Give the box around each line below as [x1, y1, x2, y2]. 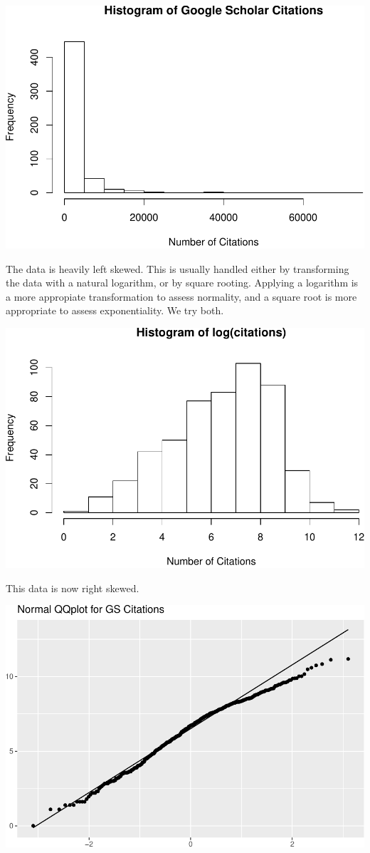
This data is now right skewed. [6, 580, 139, 595]
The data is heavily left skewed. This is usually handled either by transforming [6, 261, 349, 276]
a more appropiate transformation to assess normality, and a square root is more [6, 289, 357, 304]
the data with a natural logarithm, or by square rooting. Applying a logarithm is [6, 275, 359, 290]
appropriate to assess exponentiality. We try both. [6, 303, 224, 318]
